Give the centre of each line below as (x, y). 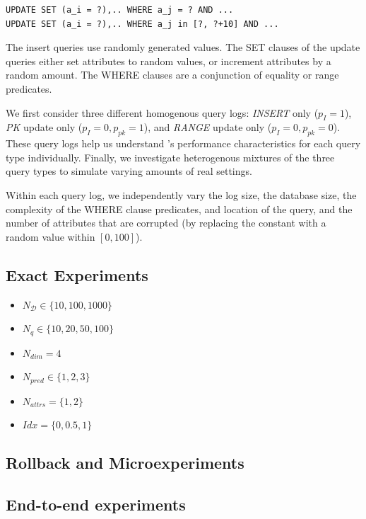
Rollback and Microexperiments (125, 463)
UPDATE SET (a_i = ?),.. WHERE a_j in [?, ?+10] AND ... (142, 24)
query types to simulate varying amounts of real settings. (129, 171)
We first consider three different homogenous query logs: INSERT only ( (162, 112)
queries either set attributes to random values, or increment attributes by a (169, 61)
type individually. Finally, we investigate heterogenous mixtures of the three (170, 157)
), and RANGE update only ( (208, 127)
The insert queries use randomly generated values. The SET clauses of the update (183, 47)
